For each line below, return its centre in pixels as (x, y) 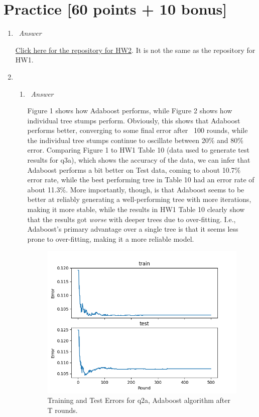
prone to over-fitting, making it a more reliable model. (111, 238)
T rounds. (62, 410)
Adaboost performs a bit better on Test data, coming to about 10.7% (134, 169)
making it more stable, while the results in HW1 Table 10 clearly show (136, 209)
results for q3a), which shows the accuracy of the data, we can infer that (139, 160)
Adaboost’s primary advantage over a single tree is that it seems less (133, 229)
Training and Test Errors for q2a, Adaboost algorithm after (139, 400)
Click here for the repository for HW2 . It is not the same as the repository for (135, 50)
